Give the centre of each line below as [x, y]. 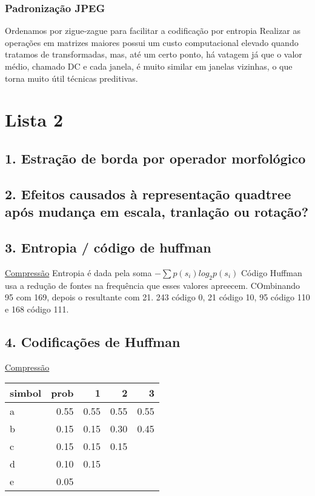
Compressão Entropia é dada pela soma [78, 272]
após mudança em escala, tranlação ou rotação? [157, 212]
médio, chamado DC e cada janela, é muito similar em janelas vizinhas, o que [149, 66]
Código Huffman [271, 272]
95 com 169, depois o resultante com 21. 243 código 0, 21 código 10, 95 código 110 [157, 297]
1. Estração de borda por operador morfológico [155, 158]
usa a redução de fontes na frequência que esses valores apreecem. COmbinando [153, 285]
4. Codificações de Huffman [93, 341]
